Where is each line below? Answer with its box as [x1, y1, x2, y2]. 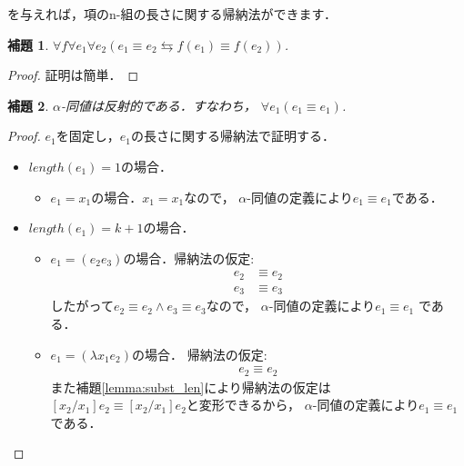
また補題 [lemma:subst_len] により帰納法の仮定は [50, 377, 331, 396]
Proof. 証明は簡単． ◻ [7, 65, 139, 84]
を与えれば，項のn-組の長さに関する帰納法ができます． [7, 5, 337, 23]
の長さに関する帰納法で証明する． [131, 126, 335, 145]
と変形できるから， [186, 395, 301, 414]
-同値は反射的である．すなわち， [60, 95, 257, 114]
